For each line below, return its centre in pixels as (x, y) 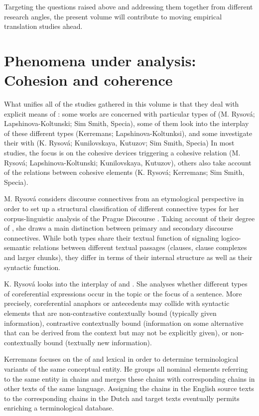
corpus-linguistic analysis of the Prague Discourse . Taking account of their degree (129, 218)
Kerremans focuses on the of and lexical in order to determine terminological (121, 359)
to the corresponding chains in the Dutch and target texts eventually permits (122, 398)
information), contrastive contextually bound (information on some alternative (124, 323)
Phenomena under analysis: (100, 60)
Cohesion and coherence (88, 80)
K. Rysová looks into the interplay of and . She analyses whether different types (126, 284)
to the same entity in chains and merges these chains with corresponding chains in (129, 378)
